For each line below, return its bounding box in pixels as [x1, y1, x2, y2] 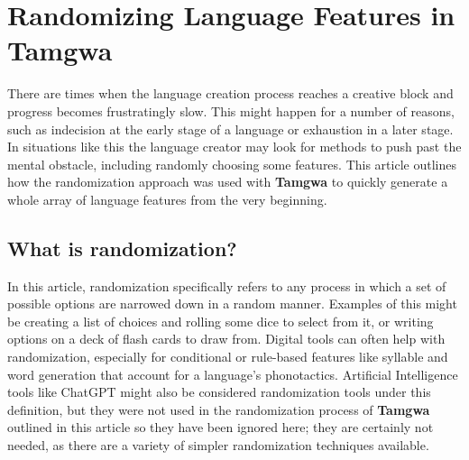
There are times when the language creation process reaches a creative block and [7, 84, 454, 103]
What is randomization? [7, 234, 237, 262]
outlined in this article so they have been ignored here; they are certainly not [7, 418, 434, 437]
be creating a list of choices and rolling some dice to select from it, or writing [7, 311, 434, 330]
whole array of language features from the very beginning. [7, 189, 327, 208]
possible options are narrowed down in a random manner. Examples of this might [7, 294, 457, 313]
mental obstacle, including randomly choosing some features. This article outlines [7, 154, 456, 173]
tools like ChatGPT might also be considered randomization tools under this [7, 382, 431, 401]
